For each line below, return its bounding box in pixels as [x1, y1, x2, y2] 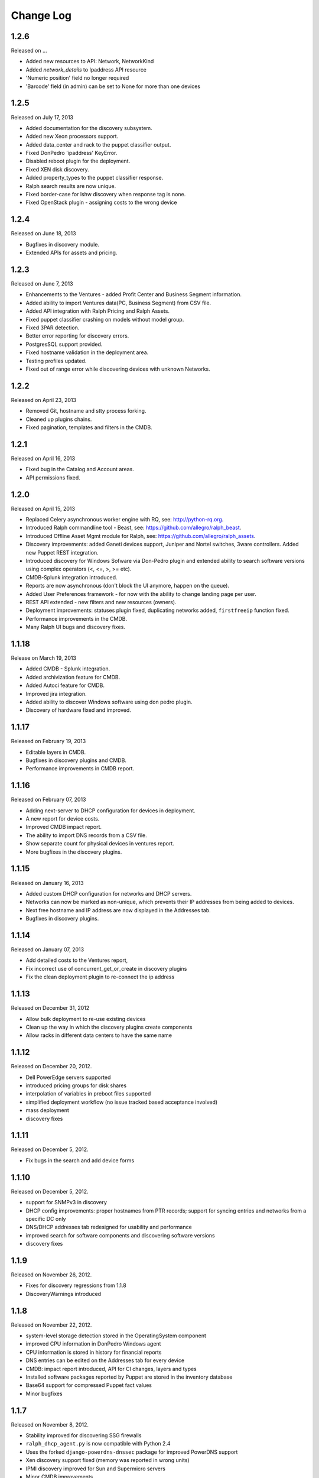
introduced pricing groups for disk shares [25, 1082, 127, 1089]
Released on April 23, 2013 [11, 396, 77, 403]
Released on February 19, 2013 [11, 738, 86, 745]
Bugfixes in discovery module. [25, 241, 100, 248]
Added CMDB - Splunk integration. [25, 665, 110, 672]
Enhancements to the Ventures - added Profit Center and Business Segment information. [25, 291, 242, 298]
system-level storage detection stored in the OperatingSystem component [25, 1332, 207, 1339]
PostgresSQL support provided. [25, 341, 103, 348]
